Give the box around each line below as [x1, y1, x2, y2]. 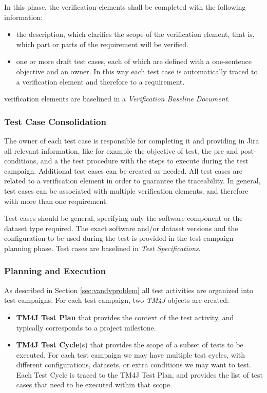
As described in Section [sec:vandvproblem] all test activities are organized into [4, 284, 254, 295]
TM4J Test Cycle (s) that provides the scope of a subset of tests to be [16, 339, 243, 350]
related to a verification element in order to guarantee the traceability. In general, [4, 175, 261, 186]
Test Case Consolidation [4, 115, 106, 128]
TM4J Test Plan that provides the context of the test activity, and [16, 312, 234, 322]
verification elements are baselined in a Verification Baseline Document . [4, 93, 230, 104]
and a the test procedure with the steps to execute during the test [40, 155, 249, 166]
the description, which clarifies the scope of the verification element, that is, [16, 29, 255, 39]
